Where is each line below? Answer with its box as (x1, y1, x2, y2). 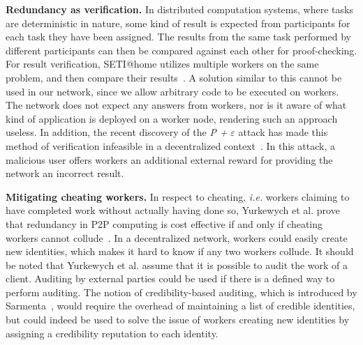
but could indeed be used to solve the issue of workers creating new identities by (6, 312, 350, 327)
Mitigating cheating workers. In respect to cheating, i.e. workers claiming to (6, 189, 350, 204)
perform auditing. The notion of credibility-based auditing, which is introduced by (6, 284, 357, 299)
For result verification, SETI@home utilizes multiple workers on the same (6, 56, 319, 71)
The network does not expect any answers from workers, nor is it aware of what (6, 98, 347, 112)
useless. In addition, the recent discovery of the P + (6, 125, 228, 139)
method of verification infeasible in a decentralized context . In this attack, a (6, 138, 335, 153)
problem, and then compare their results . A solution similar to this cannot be (6, 70, 342, 84)
